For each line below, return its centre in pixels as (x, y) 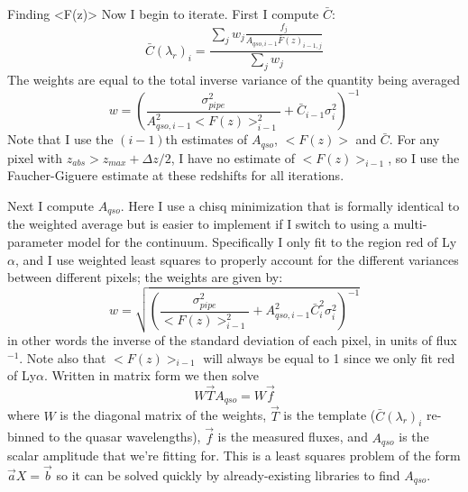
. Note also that (63, 357)
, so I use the (424, 157)
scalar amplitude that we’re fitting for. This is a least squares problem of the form (234, 456)
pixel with (35, 157)
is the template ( (330, 415)
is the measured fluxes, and (293, 437)
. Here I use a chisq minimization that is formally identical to (290, 205)
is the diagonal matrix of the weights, (163, 415)
